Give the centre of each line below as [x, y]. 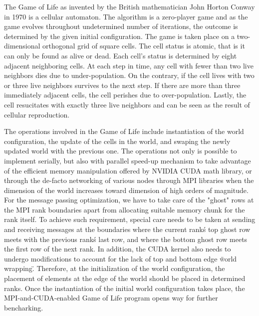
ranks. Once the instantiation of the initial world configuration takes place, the [125, 288]
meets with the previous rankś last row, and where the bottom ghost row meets [126, 239]
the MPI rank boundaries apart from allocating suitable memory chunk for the [125, 209]
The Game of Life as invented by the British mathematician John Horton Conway [129, 6]
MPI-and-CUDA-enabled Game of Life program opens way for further [111, 298]
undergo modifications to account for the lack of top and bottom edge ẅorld [121, 258]
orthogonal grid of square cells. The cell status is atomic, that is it [144, 46]
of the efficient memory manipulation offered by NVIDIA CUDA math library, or [128, 170]
